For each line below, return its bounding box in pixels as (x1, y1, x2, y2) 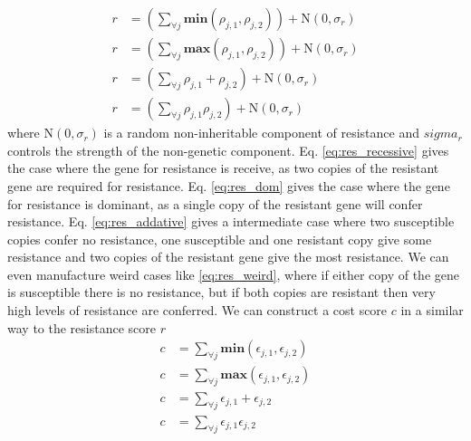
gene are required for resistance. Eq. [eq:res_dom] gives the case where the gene (7, 176, 450, 195)
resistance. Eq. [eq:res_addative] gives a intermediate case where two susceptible (7, 212, 455, 231)
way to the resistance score (7, 318, 156, 337)
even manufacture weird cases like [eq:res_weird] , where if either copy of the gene (7, 264, 459, 283)
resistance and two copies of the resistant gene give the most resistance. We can (7, 247, 449, 266)
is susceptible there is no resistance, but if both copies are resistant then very (7, 283, 436, 302)
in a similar (400, 301, 464, 320)
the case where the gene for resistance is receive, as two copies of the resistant (7, 158, 439, 177)
